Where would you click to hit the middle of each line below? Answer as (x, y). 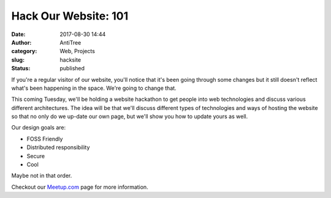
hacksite (70, 60)
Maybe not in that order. (42, 176)
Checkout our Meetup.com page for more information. (80, 187)
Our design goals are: (39, 128)
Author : (21, 42)
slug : (18, 60)
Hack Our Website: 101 (70, 16)
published (72, 68)
